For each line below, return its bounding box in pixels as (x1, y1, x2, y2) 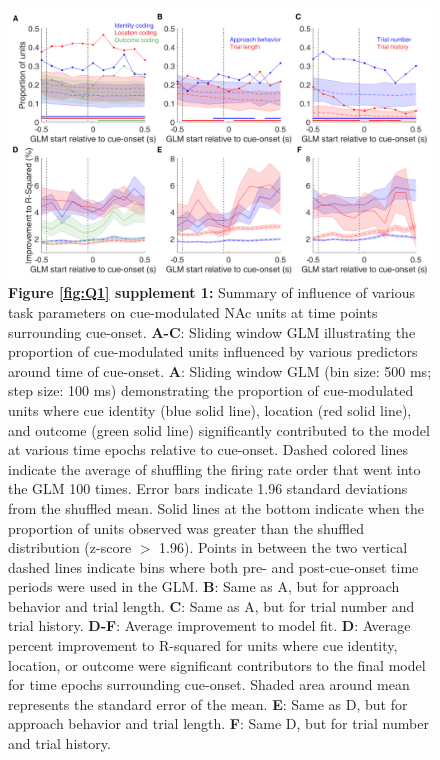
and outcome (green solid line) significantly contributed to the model (8, 419, 430, 440)
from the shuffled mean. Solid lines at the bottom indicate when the (8, 497, 424, 518)
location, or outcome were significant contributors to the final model (8, 654, 426, 675)
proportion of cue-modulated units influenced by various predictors (8, 341, 418, 362)
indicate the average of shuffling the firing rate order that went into (8, 458, 421, 479)
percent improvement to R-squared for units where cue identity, (8, 635, 398, 656)
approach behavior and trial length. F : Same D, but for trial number (8, 713, 429, 734)
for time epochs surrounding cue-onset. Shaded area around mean (8, 674, 410, 695)
